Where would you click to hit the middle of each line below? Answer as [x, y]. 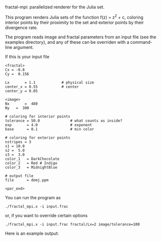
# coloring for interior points [38, 116]
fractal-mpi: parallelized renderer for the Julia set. [55, 7]
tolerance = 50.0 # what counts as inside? [64, 121]
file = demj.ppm [27, 180]
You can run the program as [33, 197]
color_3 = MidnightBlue [31, 167]
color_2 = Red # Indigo [31, 163]
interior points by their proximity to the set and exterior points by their [74, 22]
